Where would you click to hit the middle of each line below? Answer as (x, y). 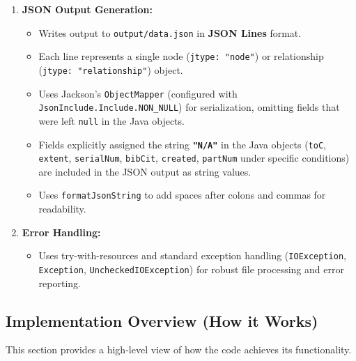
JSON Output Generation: (87, 9)
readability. (62, 209)
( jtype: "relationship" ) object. (111, 69)
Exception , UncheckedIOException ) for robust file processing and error (191, 269)
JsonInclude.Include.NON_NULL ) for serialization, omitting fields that (189, 107)
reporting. (60, 283)
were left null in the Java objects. (111, 120)
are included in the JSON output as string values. (145, 171)
